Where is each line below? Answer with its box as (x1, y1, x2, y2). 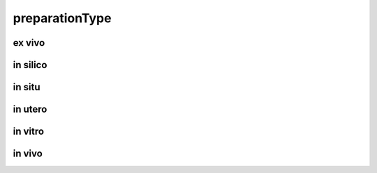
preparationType (13, 10, 112, 26)
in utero (13, 104, 47, 115)
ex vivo (13, 37, 45, 49)
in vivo (13, 148, 43, 160)
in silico (13, 59, 47, 71)
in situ (13, 81, 40, 93)
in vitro (13, 126, 45, 138)
